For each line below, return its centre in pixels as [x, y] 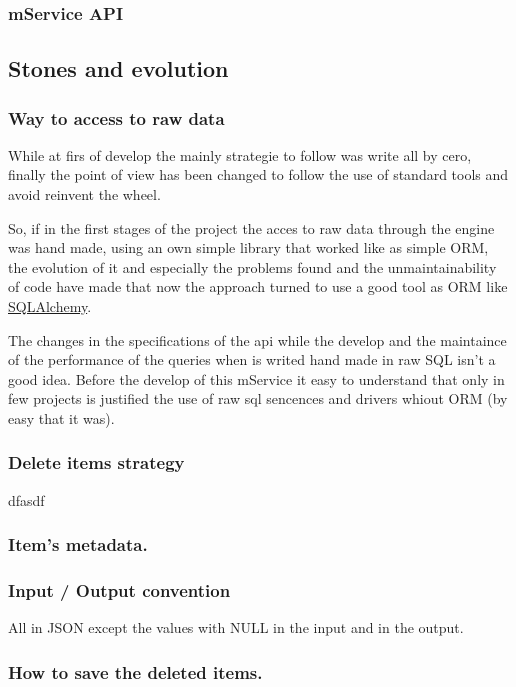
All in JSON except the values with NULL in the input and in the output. [236, 627]
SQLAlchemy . [50, 306]
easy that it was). [61, 417]
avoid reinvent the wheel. [84, 194]
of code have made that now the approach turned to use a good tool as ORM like [258, 286]
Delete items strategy [96, 462]
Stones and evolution [118, 68]
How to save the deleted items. [135, 671]
